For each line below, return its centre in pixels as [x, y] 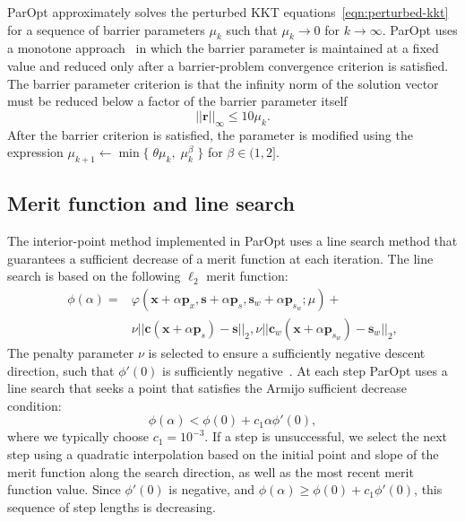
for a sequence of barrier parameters [106, 29]
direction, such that [61, 370]
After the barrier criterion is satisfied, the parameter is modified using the [210, 134]
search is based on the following [94, 276]
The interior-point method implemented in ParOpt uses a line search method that [232, 241]
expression [35, 152]
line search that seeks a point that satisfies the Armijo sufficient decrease [207, 388]
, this [428, 489]
